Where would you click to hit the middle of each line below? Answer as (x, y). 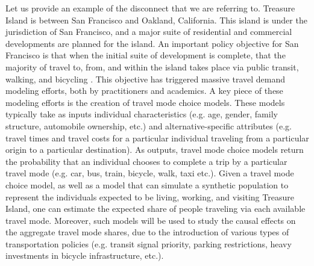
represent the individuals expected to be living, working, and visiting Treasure (150, 196)
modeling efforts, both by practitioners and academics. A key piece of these (144, 91)
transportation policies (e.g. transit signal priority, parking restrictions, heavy (149, 243)
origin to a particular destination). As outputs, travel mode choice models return (155, 150)
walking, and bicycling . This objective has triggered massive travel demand (145, 79)
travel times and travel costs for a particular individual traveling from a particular (157, 138)
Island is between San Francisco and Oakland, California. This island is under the (156, 20)
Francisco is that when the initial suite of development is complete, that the (146, 55)
